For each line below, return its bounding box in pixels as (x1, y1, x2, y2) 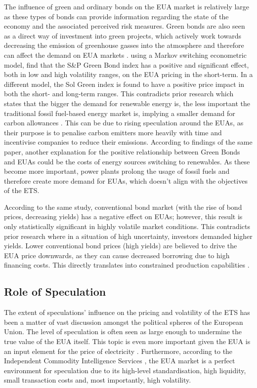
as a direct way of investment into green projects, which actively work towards (4, 30, 241, 40)
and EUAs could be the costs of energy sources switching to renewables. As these (4, 156, 250, 166)
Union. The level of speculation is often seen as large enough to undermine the (4, 326, 242, 337)
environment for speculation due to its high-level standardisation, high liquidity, (4, 365, 246, 375)
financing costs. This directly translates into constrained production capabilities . (4, 260, 250, 270)
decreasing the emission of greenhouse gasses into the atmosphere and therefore (4, 40, 244, 50)
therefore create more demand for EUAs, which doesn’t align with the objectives (4, 175, 248, 186)
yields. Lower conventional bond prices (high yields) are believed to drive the (4, 240, 237, 251)
